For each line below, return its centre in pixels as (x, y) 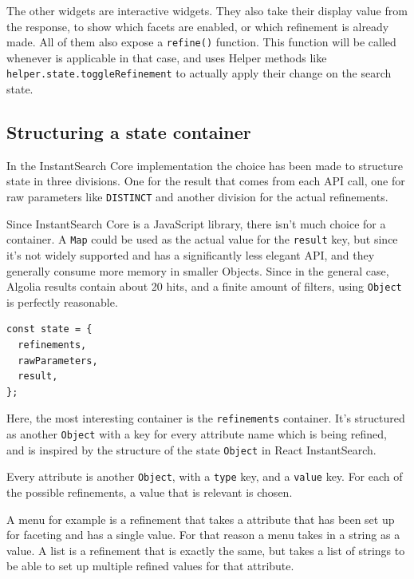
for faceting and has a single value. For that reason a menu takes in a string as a (203, 535)
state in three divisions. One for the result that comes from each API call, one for (206, 181)
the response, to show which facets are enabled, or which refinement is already (198, 26)
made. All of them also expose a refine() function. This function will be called (201, 42)
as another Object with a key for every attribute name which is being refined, (197, 434)
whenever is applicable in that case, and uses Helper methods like (167, 57)
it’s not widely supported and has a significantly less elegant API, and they (191, 254)
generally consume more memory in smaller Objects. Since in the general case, (198, 270)
